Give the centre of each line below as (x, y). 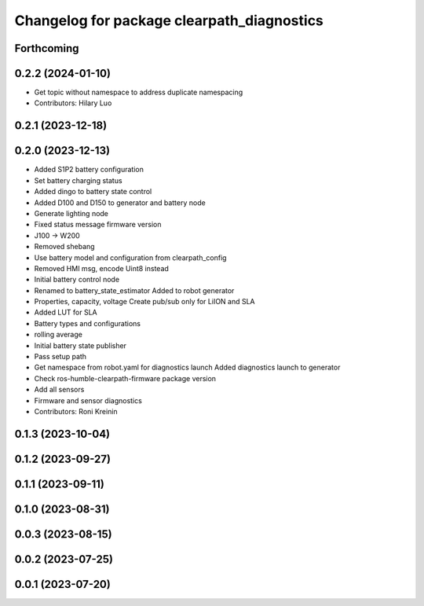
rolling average (58, 335)
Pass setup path (60, 357)
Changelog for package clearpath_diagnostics (169, 20)
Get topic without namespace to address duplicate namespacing (139, 92)
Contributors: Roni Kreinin (76, 411)
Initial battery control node (77, 280)
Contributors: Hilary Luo (73, 103)
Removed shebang (64, 247)
